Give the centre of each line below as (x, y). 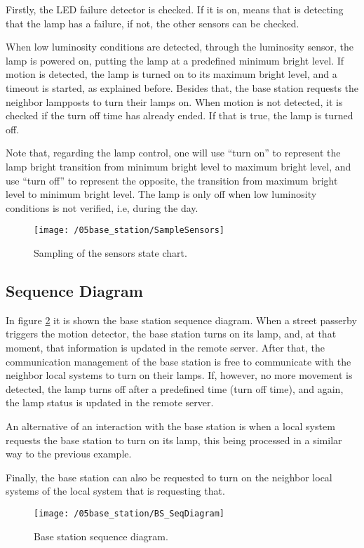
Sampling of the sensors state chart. (110, 252)
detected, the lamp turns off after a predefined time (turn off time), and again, (175, 388)
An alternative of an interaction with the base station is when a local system (170, 426)
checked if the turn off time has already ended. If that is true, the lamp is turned (180, 115)
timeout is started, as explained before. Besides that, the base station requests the (182, 87)
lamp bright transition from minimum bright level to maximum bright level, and (178, 166)
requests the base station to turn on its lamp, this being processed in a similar (174, 440)
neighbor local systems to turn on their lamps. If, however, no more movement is (179, 375)
